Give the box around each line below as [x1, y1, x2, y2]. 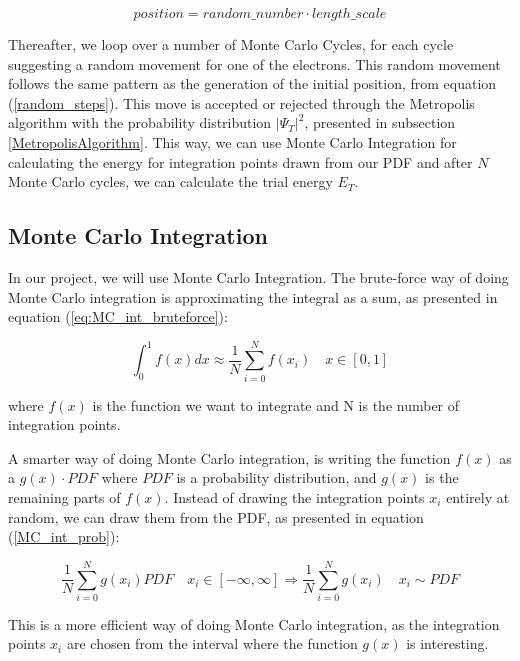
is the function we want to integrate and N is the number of [92, 394, 460, 415]
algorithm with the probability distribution [8, 112, 272, 133]
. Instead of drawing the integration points [164, 486, 425, 507]
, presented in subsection [304, 112, 456, 133]
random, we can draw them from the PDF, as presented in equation [8, 506, 424, 527]
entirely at [446, 486, 510, 507]
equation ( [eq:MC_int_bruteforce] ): [8, 306, 228, 327]
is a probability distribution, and [176, 467, 377, 488]
